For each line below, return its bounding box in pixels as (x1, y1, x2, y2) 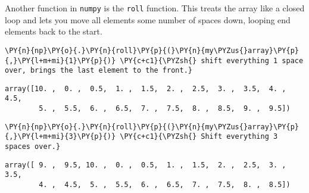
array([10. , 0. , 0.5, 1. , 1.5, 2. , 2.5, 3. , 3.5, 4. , (5, 84, 286, 93)
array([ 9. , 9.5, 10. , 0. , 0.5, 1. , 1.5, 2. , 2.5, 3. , (5, 160, 286, 169)
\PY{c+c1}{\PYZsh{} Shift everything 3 (120, 132, 278, 141)
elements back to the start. (5, 25, 102, 38)
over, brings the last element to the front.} (5, 66, 192, 75)
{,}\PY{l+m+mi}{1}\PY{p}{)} (5, 56, 116, 65)
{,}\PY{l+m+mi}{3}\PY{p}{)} (5, 132, 116, 141)
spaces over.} (5, 142, 61, 151)
